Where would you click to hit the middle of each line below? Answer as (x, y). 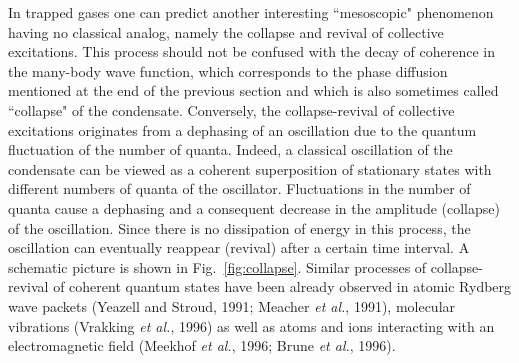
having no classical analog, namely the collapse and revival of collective (226, 31)
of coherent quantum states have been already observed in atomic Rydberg (282, 286)
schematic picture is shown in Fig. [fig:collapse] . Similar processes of (217, 266)
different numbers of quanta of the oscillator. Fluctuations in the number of (239, 188)
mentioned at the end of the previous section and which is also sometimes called (253, 90)
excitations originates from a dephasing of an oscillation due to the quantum (242, 129)
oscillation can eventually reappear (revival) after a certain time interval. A (239, 247)
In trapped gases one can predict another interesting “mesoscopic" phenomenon (251, 12)
